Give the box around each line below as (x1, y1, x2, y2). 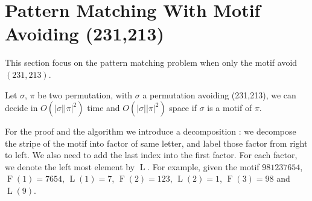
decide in (5, 101, 38, 114)
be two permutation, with (37, 88, 133, 101)
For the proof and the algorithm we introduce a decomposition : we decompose (5, 125, 296, 138)
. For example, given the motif (147, 160, 259, 173)
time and (87, 101, 120, 114)
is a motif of (207, 101, 252, 114)
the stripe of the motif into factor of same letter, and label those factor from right (5, 136, 308, 149)
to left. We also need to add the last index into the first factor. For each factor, (5, 148, 298, 161)
